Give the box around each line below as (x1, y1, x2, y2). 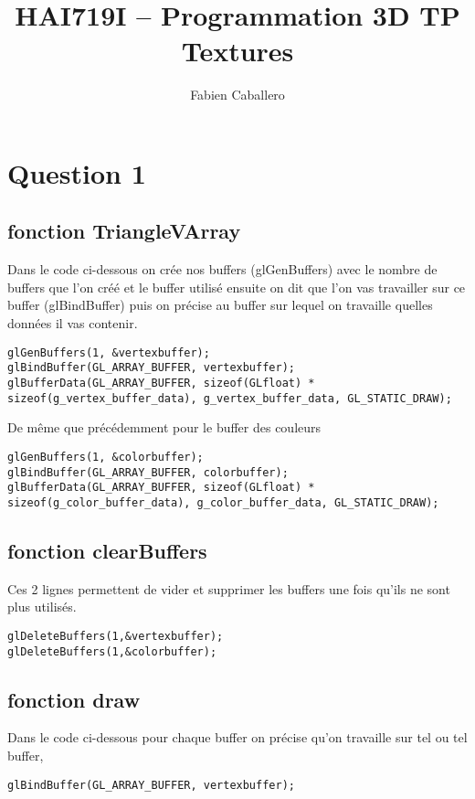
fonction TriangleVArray (7, 217, 241, 245)
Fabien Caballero (190, 85, 285, 104)
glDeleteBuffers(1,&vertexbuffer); (7, 629, 224, 643)
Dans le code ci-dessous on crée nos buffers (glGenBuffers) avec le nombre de (7, 260, 438, 279)
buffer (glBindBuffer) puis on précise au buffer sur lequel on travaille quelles (7, 295, 433, 314)
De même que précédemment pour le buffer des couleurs (7, 418, 322, 437)
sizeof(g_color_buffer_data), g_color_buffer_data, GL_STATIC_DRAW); (7, 495, 439, 509)
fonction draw (7, 685, 141, 713)
